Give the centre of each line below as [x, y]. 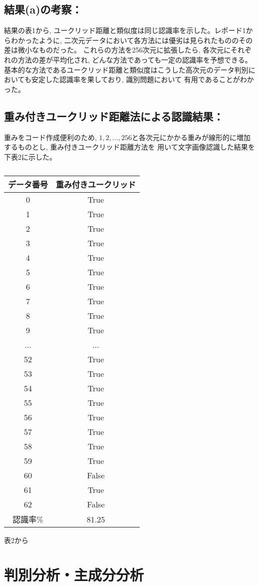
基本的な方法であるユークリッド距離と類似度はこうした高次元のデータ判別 [126, 69]
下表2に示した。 [30, 156]
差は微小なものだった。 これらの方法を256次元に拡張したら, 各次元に [117, 50]
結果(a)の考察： [43, 9]
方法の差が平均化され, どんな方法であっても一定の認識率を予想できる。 [135, 59]
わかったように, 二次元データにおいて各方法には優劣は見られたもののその [132, 40]
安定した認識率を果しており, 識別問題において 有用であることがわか [142, 79]
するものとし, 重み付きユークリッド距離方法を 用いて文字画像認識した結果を [129, 147]
